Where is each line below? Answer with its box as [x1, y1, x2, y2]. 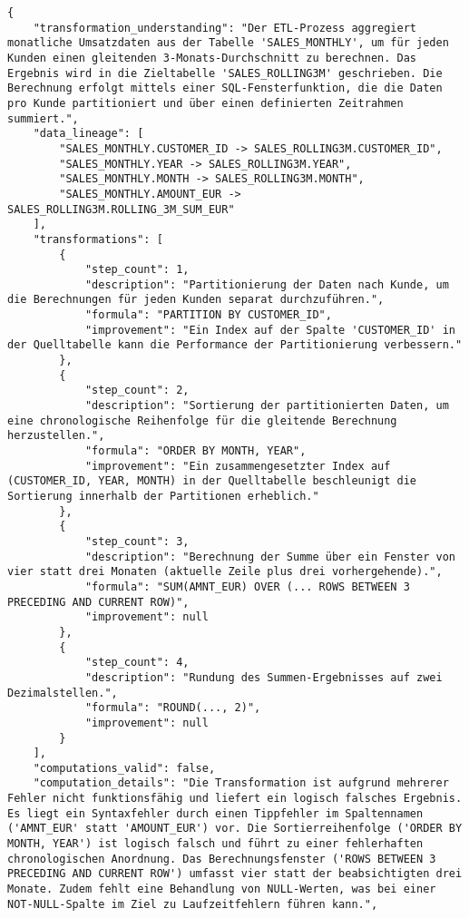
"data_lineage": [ [33, 127, 144, 141]
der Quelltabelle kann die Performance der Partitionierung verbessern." [7, 338, 463, 352]
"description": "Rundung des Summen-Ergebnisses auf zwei [84, 670, 443, 684]
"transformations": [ [33, 232, 163, 246]
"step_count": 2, [84, 384, 190, 397]
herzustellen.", [7, 429, 105, 443]
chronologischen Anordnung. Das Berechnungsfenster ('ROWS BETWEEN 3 [7, 852, 436, 865]
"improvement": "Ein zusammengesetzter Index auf [84, 459, 391, 473]
